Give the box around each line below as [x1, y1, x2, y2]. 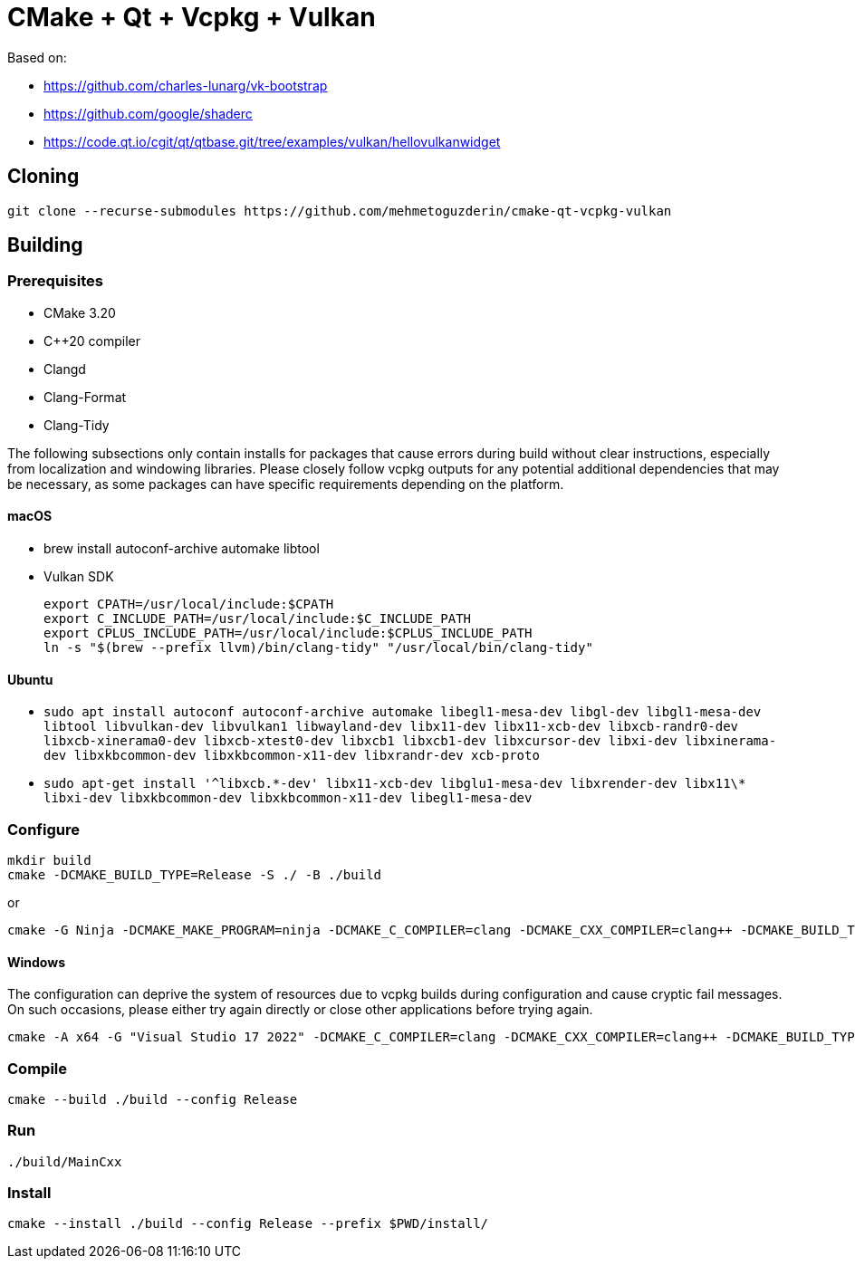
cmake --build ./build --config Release [7, 1091, 298, 1107]
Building [7, 234, 83, 257]
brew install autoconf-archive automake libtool [43, 541, 320, 557]
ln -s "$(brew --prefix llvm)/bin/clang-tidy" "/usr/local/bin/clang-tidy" [43, 640, 593, 656]
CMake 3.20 [43, 304, 116, 321]
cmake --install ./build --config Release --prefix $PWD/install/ [7, 1216, 489, 1232]
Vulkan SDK [43, 569, 114, 585]
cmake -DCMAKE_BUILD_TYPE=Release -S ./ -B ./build [7, 868, 382, 882]
